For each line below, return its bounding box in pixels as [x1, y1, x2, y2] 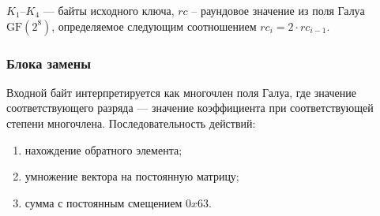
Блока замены [6, 53, 91, 73]
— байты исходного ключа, [43, 2, 175, 18]
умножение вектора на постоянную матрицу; [24, 168, 239, 184]
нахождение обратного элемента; [24, 141, 182, 158]
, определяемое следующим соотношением [51, 17, 257, 34]
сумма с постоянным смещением [24, 194, 182, 210]
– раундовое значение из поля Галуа [191, 2, 365, 18]
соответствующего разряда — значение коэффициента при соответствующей [6, 99, 374, 116]
